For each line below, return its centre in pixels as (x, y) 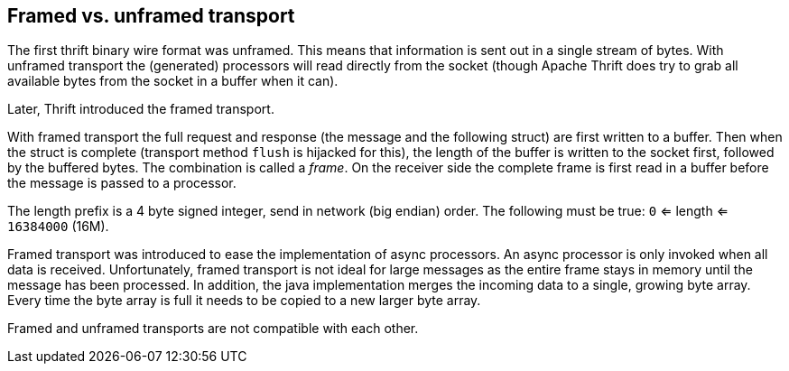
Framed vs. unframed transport (151, 16)
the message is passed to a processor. (122, 183)
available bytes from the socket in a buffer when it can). (173, 81)
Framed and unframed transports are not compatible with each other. (213, 329)
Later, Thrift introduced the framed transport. (141, 109)
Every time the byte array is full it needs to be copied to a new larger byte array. (244, 301)
